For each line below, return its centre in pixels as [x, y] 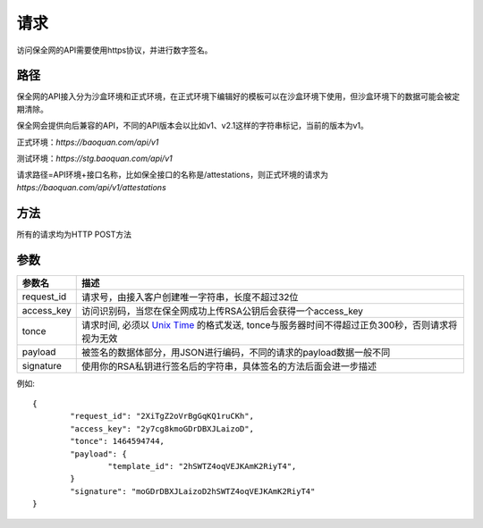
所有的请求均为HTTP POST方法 [74, 234]
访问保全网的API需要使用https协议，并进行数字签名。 [114, 50]
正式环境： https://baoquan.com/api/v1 [88, 142]
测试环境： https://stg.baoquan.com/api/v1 [95, 159]
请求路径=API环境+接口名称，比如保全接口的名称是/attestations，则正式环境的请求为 [172, 175]
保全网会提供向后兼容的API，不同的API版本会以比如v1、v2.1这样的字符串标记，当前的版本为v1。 [192, 126]
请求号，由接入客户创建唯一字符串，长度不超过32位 [190, 297]
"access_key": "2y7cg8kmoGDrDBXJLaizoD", [162, 428]
